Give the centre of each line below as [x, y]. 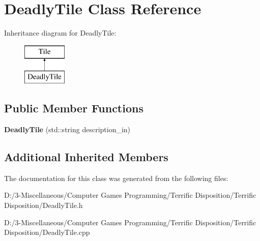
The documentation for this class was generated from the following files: [116, 178]
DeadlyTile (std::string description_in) [67, 129]
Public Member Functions [74, 108]
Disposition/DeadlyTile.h [44, 205]
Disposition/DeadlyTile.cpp [47, 232]
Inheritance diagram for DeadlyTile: [60, 33]
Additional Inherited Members [86, 157]
